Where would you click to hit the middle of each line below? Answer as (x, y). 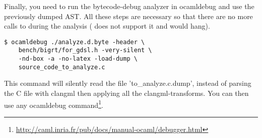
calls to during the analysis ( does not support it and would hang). (107, 26)
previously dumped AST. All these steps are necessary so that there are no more (128, 16)
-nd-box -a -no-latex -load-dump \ (78, 59)
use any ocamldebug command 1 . (54, 104)
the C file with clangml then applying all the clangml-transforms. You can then (126, 93)
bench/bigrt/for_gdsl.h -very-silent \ (85, 50)
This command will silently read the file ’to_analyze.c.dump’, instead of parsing (128, 83)
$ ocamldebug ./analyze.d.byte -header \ (75, 42)
